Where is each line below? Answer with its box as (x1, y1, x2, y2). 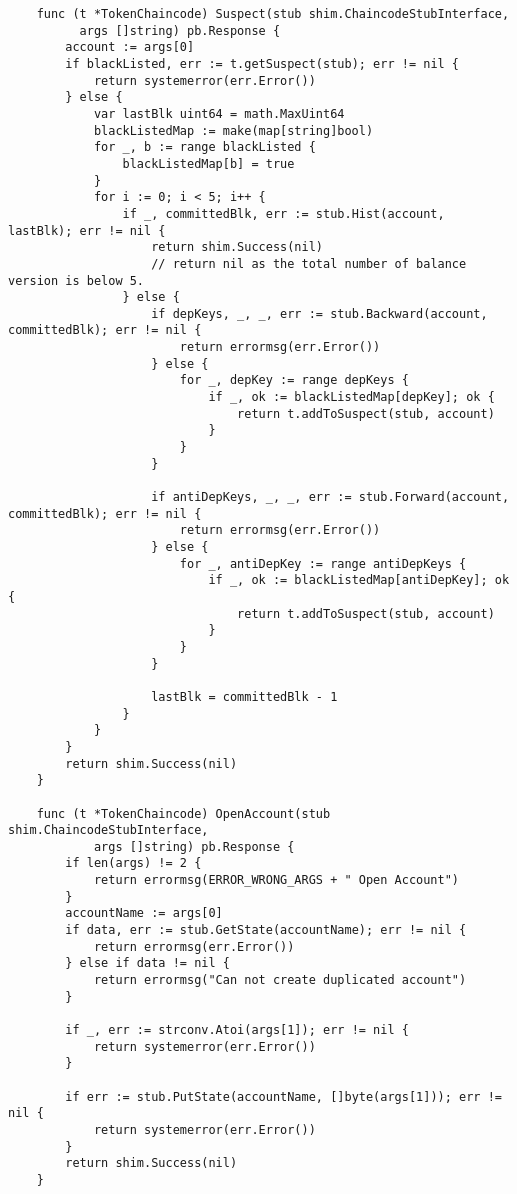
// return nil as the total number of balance (151, 256, 467, 271)
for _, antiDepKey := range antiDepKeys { (179, 556, 467, 571)
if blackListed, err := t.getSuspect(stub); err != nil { (65, 56, 460, 71)
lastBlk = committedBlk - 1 (151, 689, 338, 704)
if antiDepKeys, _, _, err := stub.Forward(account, (151, 490, 510, 505)
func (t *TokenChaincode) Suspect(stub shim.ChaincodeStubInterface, (36, 7, 510, 21)
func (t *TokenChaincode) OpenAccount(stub (36, 806, 331, 821)
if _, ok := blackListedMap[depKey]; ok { (208, 390, 495, 405)
